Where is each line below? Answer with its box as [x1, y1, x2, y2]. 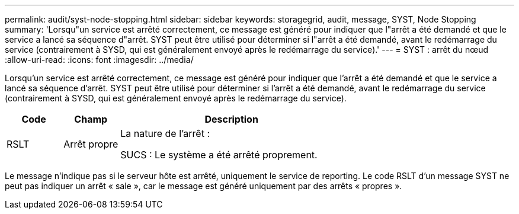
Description [204, 113, 258, 125]
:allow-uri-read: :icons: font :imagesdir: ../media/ [5, 55, 194, 65]
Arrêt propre [63, 138, 118, 150]
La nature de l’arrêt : [120, 127, 210, 139]
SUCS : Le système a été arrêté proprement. [120, 149, 318, 161]
